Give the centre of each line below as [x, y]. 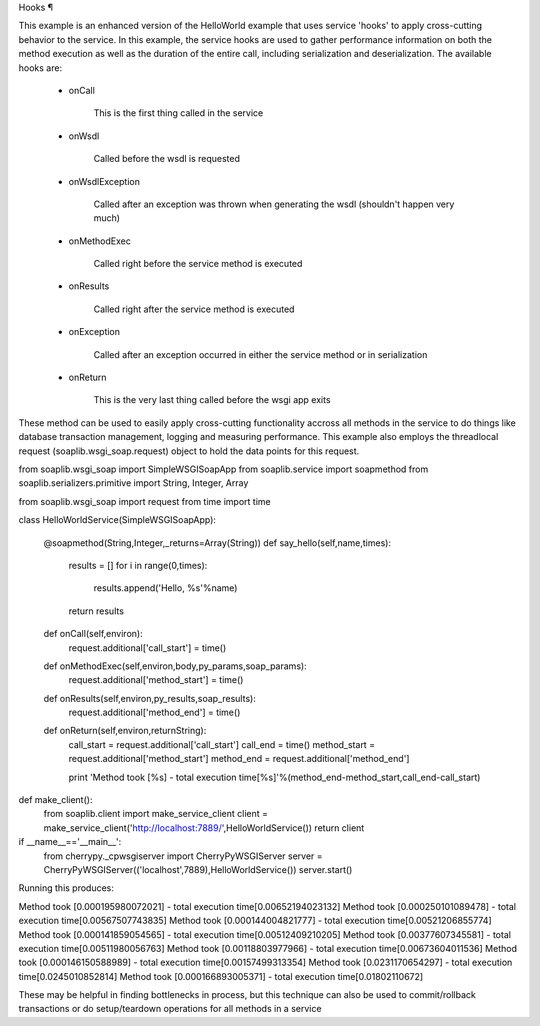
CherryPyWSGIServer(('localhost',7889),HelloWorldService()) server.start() [198, 869]
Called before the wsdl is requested [166, 159]
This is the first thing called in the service [178, 113]
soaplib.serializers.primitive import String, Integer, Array [133, 483]
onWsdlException [104, 181]
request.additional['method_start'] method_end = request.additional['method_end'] [239, 759]
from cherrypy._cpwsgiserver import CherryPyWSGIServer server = [183, 856]
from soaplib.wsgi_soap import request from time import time [144, 501]
